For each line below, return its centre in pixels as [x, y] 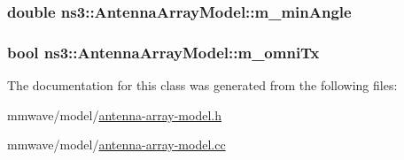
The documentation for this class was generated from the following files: [202, 85]
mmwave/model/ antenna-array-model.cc [117, 145]
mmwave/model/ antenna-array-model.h [114, 114]
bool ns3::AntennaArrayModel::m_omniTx [163, 52]
